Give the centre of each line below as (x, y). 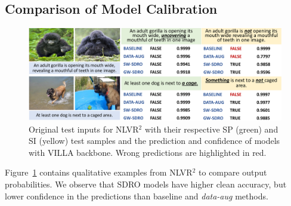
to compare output (233, 172)
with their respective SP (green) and (211, 129)
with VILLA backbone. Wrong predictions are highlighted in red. (148, 152)
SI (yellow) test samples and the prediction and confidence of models (154, 141)
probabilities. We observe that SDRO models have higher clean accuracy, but (146, 184)
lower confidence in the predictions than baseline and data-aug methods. (137, 196)
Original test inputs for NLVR (84, 129)
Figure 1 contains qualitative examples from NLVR (99, 172)
